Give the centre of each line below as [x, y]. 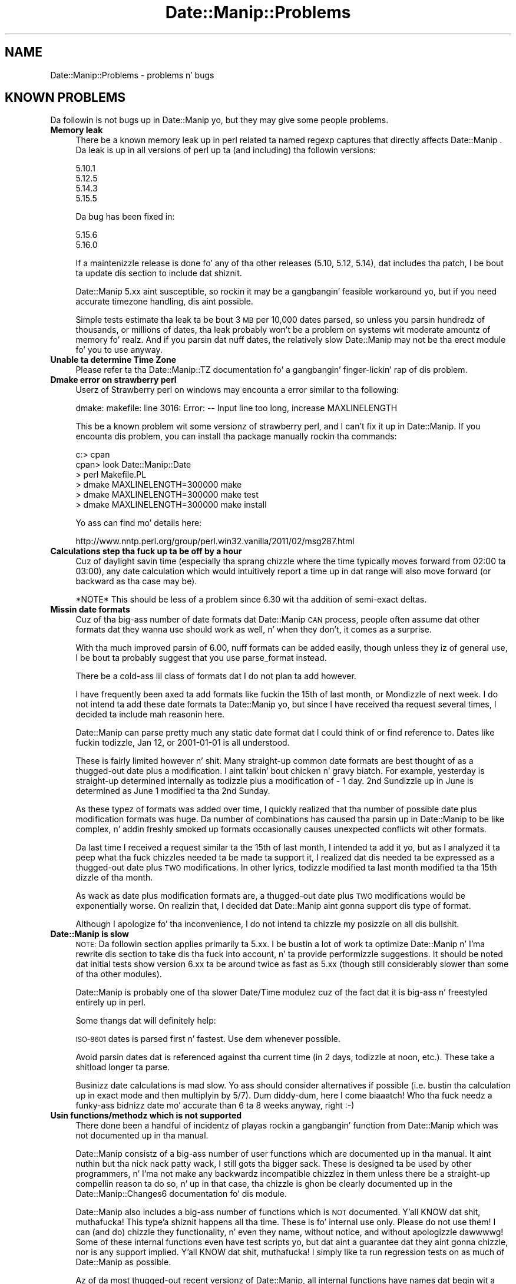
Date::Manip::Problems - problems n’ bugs [132, 75]
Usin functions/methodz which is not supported [146, 1116]
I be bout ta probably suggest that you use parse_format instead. [201, 658]
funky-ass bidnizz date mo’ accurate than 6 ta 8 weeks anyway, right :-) [215, 1106]
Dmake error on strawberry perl [113, 380]
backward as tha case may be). [136, 581]
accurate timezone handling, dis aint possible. [164, 302]
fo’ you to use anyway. [119, 350]
